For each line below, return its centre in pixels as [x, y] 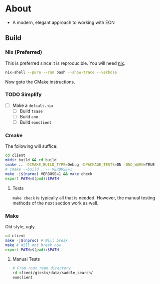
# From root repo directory [41, 268]
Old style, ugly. [20, 226]
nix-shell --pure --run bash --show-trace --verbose [61, 72]
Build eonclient [36, 122]
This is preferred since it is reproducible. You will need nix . [65, 63]
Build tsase [31, 111]
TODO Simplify [23, 95]
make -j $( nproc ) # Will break [37, 240]
